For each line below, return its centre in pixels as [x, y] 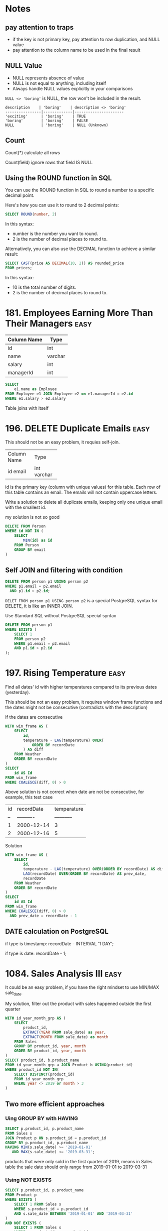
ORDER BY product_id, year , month [50, 1051]
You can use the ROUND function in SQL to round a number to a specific [80, 190]
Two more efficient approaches [55, 1104]
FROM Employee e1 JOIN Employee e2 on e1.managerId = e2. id [69, 394]
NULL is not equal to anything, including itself [59, 83]
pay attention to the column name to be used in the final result [76, 50]
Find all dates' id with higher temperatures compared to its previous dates [81, 687]
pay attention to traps [39, 27]
